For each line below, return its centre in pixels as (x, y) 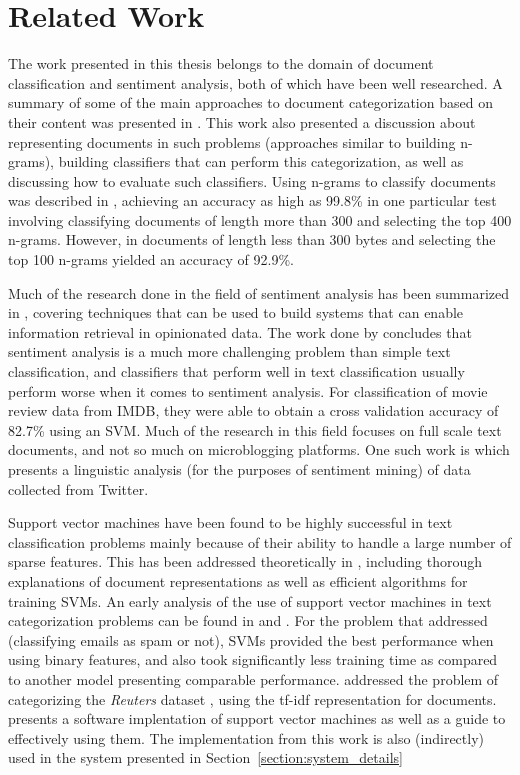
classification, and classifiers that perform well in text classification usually (236, 371)
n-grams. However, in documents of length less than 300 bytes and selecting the (252, 239)
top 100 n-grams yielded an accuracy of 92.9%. (151, 259)
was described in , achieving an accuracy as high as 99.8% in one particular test (252, 200)
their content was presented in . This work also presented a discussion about (242, 121)
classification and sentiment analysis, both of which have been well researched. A (255, 82)
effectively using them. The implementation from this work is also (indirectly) (246, 737)
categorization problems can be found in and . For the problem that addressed (248, 620)
